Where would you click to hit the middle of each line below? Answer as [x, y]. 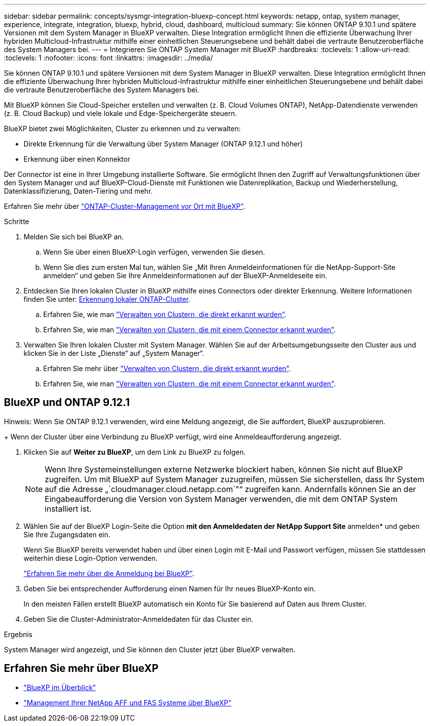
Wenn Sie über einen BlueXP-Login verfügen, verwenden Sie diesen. [154, 252]
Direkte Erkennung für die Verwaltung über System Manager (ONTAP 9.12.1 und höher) [163, 144]
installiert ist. [68, 508]
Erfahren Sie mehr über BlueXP [81, 668]
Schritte [17, 221]
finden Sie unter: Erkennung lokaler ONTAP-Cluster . [107, 299]
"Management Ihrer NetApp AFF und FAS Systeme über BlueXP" [128, 702]
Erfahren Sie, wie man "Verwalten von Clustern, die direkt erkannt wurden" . [165, 314]
